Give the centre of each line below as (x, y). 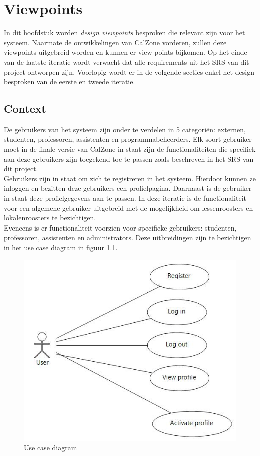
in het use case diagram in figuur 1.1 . (61, 247)
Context (25, 108)
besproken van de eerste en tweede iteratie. (70, 81)
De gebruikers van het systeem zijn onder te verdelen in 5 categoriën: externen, (125, 129)
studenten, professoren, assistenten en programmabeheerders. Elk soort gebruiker (128, 139)
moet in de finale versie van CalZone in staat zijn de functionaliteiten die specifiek (130, 149)
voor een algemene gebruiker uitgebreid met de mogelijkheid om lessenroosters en (129, 208)
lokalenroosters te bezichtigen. (50, 218)
